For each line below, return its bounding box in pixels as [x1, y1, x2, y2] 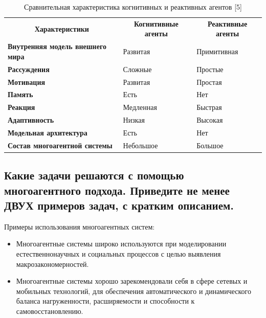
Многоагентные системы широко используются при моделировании [16, 238, 227, 249]
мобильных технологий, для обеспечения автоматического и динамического [16, 285, 252, 296]
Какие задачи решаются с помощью [4, 167, 184, 183]
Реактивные [207, 18, 248, 29]
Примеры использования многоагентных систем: [4, 221, 155, 232]
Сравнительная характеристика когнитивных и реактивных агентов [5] [24, 2, 242, 12]
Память [8, 89, 33, 100]
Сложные [123, 63, 152, 74]
